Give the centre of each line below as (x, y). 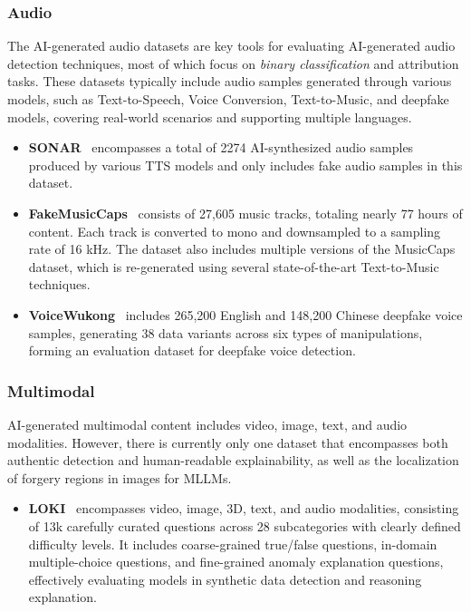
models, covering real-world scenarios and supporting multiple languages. (210, 117)
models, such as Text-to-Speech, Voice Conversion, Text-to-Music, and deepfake (228, 99)
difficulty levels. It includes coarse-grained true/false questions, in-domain (233, 544)
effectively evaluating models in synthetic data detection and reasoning (225, 579)
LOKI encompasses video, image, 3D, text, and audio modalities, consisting (244, 508)
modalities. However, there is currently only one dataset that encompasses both (228, 442)
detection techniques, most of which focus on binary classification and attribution (233, 63)
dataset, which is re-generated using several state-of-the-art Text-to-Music (234, 266)
